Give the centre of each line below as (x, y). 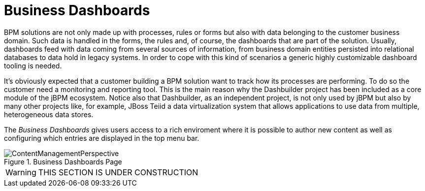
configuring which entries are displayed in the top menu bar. (102, 138)
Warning (21, 172)
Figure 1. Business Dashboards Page (63, 161)
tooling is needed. (33, 65)
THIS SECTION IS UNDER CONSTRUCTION (118, 172)
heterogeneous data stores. (49, 114)
